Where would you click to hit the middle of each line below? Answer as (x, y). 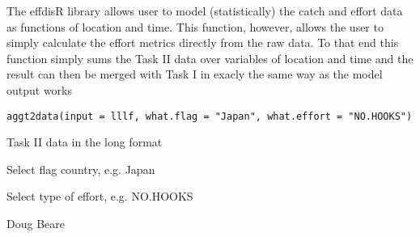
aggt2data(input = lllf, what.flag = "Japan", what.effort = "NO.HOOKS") (210, 116)
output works (40, 89)
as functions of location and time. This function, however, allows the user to (195, 26)
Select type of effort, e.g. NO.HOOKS (100, 196)
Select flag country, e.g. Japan (81, 169)
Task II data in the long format (85, 142)
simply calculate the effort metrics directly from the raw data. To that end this (203, 42)
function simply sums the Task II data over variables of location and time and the (210, 58)
